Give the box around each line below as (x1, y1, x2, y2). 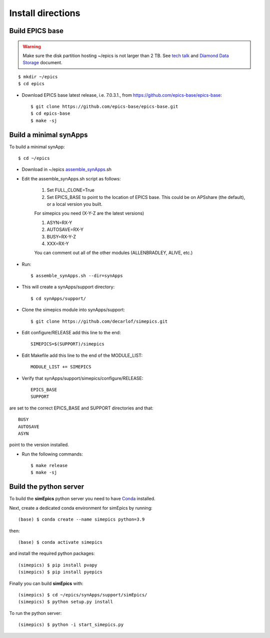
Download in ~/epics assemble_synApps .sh (21, 166, 112, 172)
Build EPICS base (9, 27, 63, 35)
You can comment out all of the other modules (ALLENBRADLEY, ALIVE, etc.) (34, 250, 193, 256)
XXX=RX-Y (46, 241, 69, 247)
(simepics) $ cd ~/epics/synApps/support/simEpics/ (18, 592, 147, 597)
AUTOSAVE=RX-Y (46, 227, 84, 233)
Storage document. (22, 60, 62, 66)
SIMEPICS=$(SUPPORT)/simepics (30, 341, 105, 347)
